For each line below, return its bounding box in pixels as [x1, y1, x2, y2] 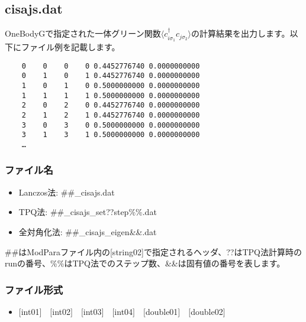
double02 [191, 305, 223, 317]
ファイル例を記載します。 [21, 41, 120, 53]
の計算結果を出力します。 [191, 27, 290, 40]
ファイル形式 [5, 282, 63, 297]
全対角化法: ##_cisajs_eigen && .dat [18, 225, 157, 238]
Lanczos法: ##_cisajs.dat [18, 186, 115, 198]
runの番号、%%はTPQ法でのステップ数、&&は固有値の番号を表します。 [5, 257, 285, 269]
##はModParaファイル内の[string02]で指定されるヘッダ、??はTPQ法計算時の [5, 245, 302, 258]
